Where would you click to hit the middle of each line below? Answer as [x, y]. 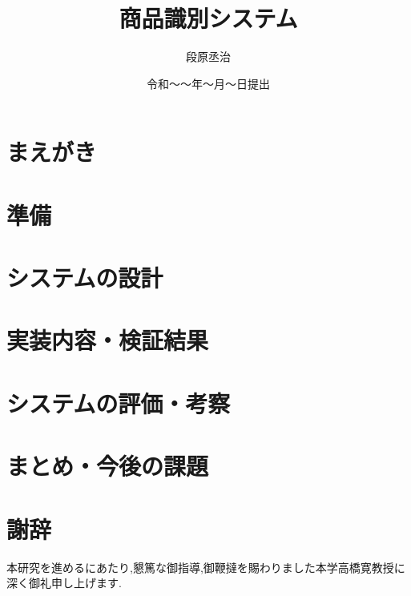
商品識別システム [208, 18]
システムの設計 [85, 278]
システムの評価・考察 [119, 403]
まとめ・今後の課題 [108, 466]
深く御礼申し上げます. [64, 583]
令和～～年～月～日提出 [208, 83]
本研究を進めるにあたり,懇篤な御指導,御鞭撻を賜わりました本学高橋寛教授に [206, 567]
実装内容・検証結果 [108, 340]
